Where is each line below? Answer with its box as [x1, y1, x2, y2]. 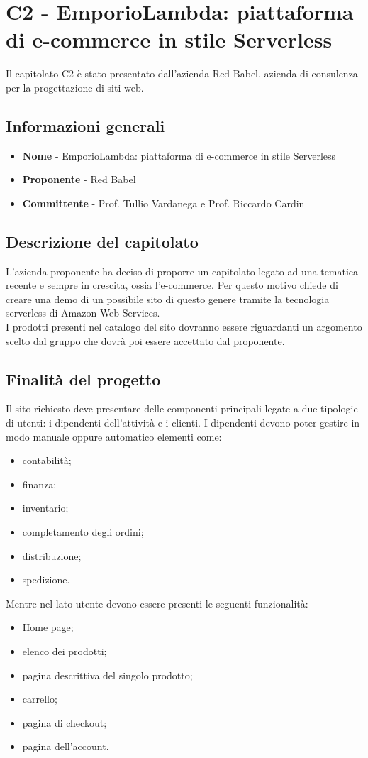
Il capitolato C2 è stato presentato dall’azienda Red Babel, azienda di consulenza [6, 66, 358, 81]
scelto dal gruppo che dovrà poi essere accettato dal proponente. [6, 333, 285, 348]
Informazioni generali [6, 114, 165, 136]
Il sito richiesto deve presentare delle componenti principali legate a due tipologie [6, 401, 358, 416]
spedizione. [22, 572, 70, 587]
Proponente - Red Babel [22, 172, 136, 187]
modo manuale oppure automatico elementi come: [6, 429, 222, 444]
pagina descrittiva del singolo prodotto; [22, 667, 193, 682]
